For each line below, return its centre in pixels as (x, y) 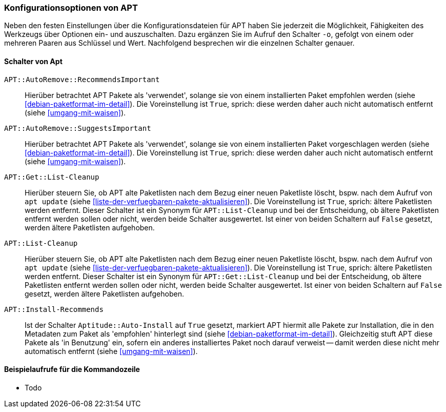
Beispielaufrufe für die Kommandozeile (72, 369)
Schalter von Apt (33, 61)
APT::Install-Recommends (54, 309)
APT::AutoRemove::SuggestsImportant (78, 128)
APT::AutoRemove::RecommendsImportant (82, 79)
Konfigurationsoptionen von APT (71, 8)
